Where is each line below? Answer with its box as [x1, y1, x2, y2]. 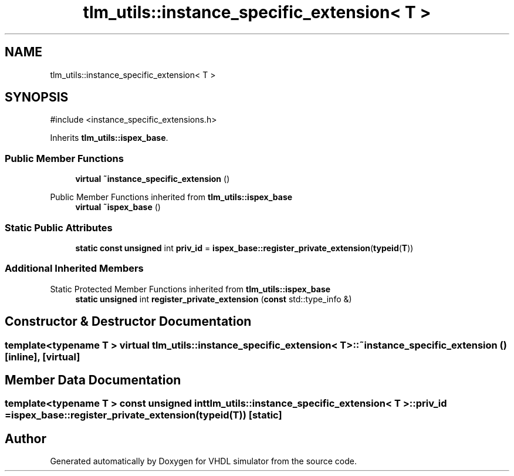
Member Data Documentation [5, 372, 181, 387]
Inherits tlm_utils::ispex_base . [50, 133, 168, 143]
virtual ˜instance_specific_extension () [75, 174, 230, 184]
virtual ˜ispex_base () [75, 202, 161, 212]
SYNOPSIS [5, 90, 69, 105]
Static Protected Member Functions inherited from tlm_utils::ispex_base [50, 283, 331, 294]
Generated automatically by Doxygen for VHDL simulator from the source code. [50, 456, 357, 467]
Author [5, 431, 46, 446]
